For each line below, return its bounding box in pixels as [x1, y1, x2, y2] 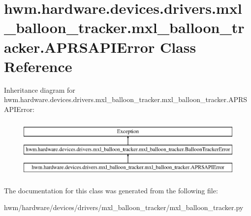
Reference [4, 56, 72, 76]
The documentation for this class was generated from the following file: [4, 185, 218, 196]
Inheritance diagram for [4, 84, 75, 95]
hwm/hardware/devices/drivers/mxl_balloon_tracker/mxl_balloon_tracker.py [4, 202, 244, 213]
